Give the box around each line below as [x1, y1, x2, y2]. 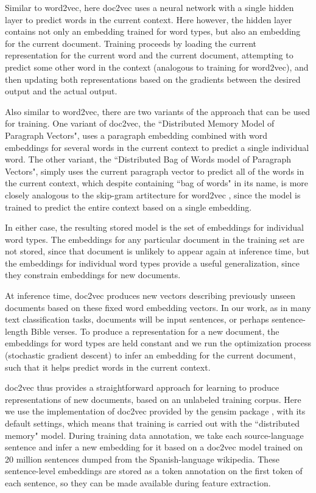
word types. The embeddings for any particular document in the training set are [5, 233, 304, 245]
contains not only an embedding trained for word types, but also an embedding [5, 25, 301, 38]
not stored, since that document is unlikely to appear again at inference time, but [5, 245, 310, 257]
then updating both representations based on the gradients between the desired [5, 72, 301, 85]
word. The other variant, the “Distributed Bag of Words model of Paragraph [5, 153, 292, 166]
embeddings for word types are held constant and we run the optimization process [5, 337, 312, 349]
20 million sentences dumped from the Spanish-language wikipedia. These [5, 452, 280, 465]
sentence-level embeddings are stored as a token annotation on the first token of [5, 464, 303, 477]
